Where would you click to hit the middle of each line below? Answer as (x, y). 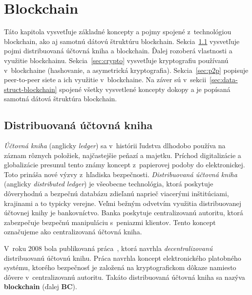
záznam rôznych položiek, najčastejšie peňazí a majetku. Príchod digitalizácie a (123, 155)
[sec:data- (224, 79)
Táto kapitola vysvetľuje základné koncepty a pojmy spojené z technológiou (118, 32)
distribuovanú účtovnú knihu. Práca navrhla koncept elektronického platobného (123, 258)
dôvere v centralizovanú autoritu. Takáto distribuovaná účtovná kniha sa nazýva (125, 277)
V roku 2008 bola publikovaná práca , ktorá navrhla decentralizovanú (108, 248)
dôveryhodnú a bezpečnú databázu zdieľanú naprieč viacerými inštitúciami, (116, 193)
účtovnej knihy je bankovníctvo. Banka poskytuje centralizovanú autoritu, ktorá (124, 213)
